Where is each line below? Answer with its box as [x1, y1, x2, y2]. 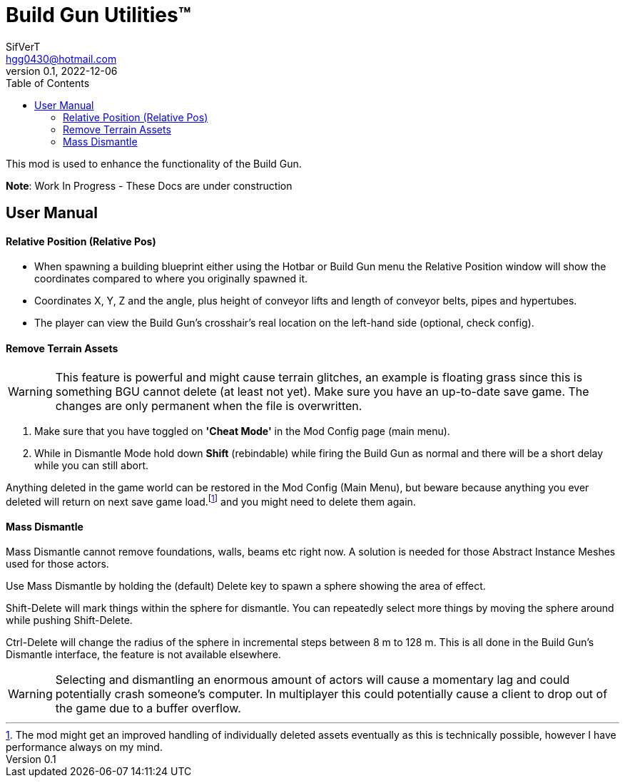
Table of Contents [6, 76, 90, 89]
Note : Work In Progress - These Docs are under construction [6, 179, 293, 192]
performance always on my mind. [6, 741, 163, 754]
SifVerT [6, 40, 41, 53]
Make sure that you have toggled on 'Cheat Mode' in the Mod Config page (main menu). [34, 424, 450, 437]
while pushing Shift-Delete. [6, 614, 133, 627]
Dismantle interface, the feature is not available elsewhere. [6, 648, 281, 661]
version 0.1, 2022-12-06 [6, 64, 118, 77]
